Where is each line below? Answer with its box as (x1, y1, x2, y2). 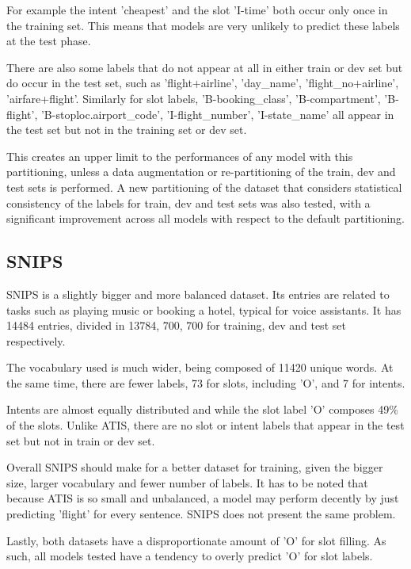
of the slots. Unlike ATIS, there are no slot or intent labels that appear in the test (6, 417, 405, 433)
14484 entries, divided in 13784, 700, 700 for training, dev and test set (6, 317, 346, 334)
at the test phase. (6, 32, 91, 49)
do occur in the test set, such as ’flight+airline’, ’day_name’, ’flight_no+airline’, (6, 74, 399, 91)
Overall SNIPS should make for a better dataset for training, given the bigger (6, 459, 383, 475)
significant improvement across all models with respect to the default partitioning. (6, 210, 405, 227)
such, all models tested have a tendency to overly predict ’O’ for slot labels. (6, 548, 373, 564)
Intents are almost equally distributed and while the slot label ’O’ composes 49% (6, 401, 398, 418)
